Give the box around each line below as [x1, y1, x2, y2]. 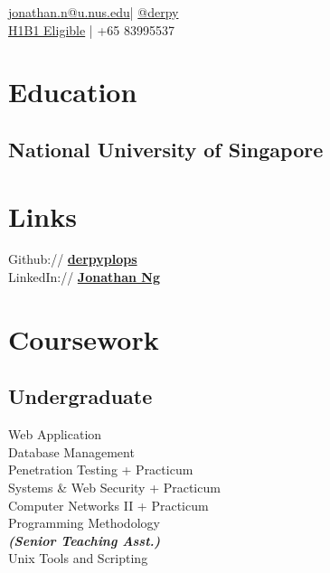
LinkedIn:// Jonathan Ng [8, 268, 160, 286]
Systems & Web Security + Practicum [8, 478, 221, 497]
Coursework [8, 320, 159, 357]
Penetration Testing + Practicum [8, 460, 193, 479]
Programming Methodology [8, 513, 160, 532]
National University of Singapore [8, 135, 324, 163]
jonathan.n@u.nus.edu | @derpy [8, 3, 179, 21]
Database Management [8, 442, 135, 461]
